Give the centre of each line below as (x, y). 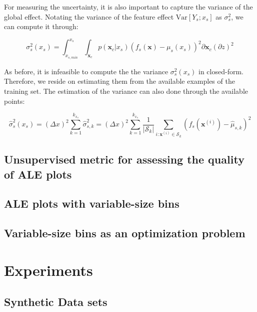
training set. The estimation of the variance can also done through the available (126, 91)
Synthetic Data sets (56, 302)
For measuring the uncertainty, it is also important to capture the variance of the (128, 7)
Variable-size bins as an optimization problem (125, 233)
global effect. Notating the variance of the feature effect (89, 16)
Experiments (48, 270)
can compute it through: (41, 26)
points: (14, 101)
